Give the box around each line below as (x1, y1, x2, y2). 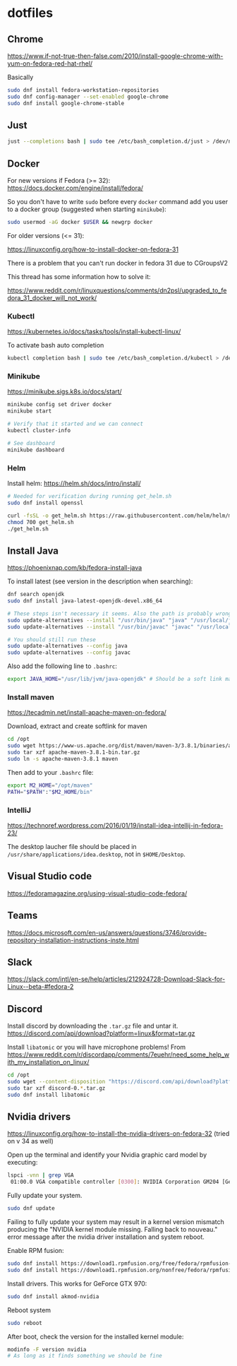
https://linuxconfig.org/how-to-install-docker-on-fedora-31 (7, 245, 178, 254)
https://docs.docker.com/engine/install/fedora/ (7, 184, 143, 192)
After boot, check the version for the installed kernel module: (7, 1332, 184, 1341)
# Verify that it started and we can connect (7, 420, 143, 428)
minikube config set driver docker (7, 401, 112, 408)
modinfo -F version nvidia (7, 1346, 87, 1353)
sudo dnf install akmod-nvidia (7, 1293, 99, 1300)
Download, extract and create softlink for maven (7, 722, 147, 730)
